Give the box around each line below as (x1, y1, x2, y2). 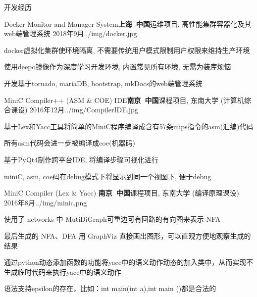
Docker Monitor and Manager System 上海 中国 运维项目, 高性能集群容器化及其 (4, 18, 252, 29)
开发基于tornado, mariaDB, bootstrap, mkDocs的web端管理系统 (4, 78, 203, 88)
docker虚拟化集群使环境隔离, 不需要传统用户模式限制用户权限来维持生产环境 (4, 45, 250, 55)
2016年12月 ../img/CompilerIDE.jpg (30, 104, 138, 115)
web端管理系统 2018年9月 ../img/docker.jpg (4, 28, 137, 39)
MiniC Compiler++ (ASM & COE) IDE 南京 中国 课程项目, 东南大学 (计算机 (4, 95, 245, 105)
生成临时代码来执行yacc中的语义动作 (4, 266, 121, 277)
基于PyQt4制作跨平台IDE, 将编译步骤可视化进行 (4, 154, 159, 164)
